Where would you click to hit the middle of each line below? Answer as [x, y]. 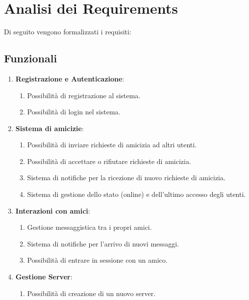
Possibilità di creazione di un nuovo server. [91, 293]
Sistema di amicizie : [50, 128]
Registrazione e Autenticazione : [70, 78]
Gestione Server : [44, 277]
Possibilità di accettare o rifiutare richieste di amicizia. [109, 161]
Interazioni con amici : [53, 210]
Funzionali [31, 58]
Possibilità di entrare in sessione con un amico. [97, 260]
